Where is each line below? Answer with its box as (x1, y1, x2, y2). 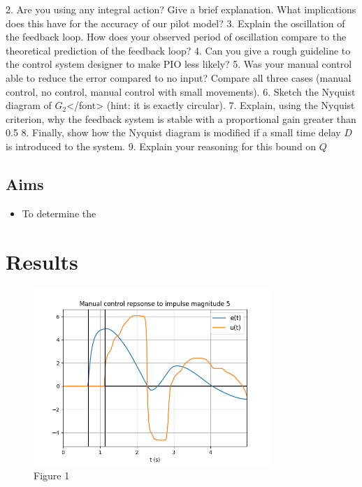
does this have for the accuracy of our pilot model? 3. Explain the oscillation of (6, 15, 345, 30)
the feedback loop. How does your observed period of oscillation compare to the (6, 29, 347, 44)
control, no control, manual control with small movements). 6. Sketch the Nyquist (6, 84, 356, 99)
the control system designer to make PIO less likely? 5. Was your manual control (6, 57, 352, 71)
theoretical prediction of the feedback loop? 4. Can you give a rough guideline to (6, 43, 351, 57)
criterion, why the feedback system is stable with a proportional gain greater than (6, 111, 356, 126)
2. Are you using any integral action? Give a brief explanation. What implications (6, 2, 356, 16)
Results (6, 247, 78, 275)
